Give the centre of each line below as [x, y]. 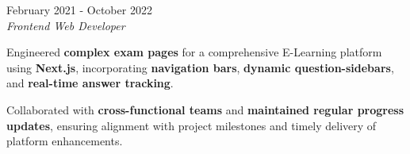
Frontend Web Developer [66, 25]
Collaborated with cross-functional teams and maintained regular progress [205, 109]
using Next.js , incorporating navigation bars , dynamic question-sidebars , [200, 67]
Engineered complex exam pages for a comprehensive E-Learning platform [194, 52]
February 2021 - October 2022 [79, 10]
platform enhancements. [65, 141]
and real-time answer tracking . [90, 83]
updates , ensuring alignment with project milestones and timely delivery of [192, 125]
